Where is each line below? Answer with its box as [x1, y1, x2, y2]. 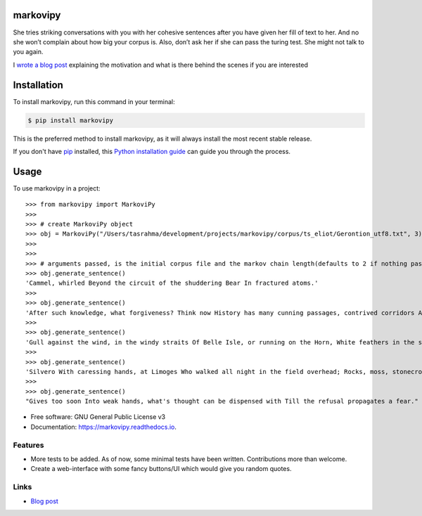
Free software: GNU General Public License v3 [30, 413, 166, 421]
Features [13, 440, 44, 450]
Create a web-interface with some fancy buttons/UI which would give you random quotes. [30, 465, 292, 473]
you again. [13, 48, 44, 56]
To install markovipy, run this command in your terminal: [13, 97, 175, 105]
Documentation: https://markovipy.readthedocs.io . [30, 423, 177, 431]
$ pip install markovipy [27, 116, 114, 124]
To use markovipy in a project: [13, 183, 101, 193]
